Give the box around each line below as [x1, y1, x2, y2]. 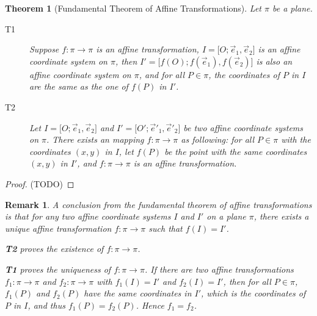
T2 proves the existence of [5, 242, 104, 255]
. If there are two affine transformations [144, 262, 294, 275]
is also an [256, 54, 293, 67]
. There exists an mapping [46, 133, 144, 146]
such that [148, 221, 183, 234]
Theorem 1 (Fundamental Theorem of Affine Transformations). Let [5, 2, 261, 14]
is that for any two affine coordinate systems [5, 210, 171, 223]
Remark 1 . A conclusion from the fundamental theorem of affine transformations [5, 198, 312, 210]
